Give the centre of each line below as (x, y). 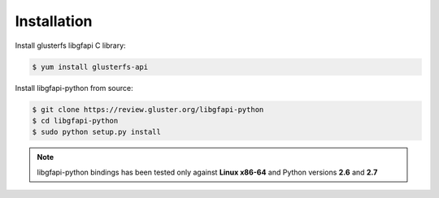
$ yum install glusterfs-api (90, 67)
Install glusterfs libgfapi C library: (70, 45)
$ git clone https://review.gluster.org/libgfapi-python (148, 109)
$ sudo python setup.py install (97, 132)
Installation (54, 21)
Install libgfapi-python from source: (74, 88)
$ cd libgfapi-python (75, 121)
